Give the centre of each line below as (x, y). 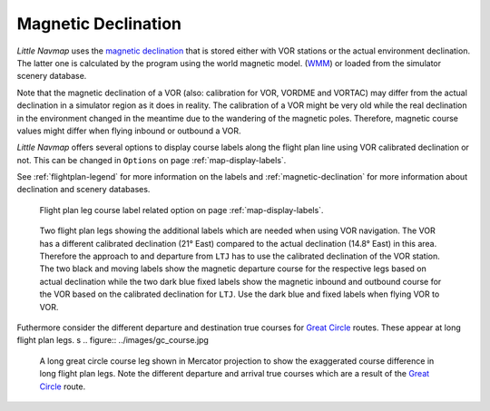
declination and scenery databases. (83, 190)
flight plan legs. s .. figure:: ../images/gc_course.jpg (113, 340)
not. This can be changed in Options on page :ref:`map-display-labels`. (152, 160)
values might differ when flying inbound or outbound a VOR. (129, 131)
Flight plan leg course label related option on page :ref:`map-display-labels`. (181, 210)
